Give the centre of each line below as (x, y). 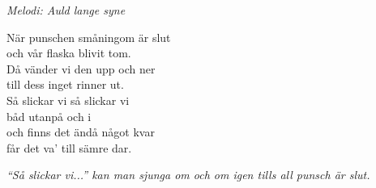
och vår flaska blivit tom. (69, 53)
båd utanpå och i (49, 116)
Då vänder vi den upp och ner (81, 68)
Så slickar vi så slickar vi (68, 100)
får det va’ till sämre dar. (69, 147)
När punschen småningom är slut (89, 37)
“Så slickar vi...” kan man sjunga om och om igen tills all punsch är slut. (188, 175)
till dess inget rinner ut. (65, 84)
